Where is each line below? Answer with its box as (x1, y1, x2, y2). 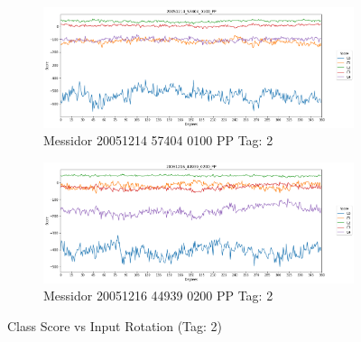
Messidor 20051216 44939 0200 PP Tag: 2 (43, 286, 273, 305)
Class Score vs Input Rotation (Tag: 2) (7, 316, 223, 335)
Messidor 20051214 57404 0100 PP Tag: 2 (43, 131, 273, 150)
